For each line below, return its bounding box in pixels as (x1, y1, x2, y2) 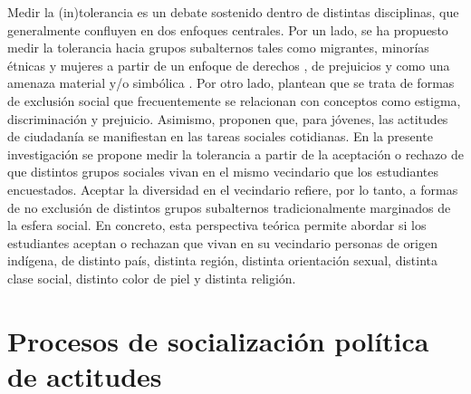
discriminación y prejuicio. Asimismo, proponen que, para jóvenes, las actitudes (7, 109, 448, 128)
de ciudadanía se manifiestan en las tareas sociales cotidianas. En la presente (7, 127, 433, 146)
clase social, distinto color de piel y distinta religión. (7, 268, 296, 287)
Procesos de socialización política (7, 322, 429, 359)
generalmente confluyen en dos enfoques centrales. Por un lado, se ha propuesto (7, 20, 448, 39)
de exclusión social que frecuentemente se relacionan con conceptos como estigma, (7, 91, 461, 110)
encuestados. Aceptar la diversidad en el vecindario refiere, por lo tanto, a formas (7, 179, 458, 198)
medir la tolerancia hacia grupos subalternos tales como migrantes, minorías (7, 38, 429, 57)
